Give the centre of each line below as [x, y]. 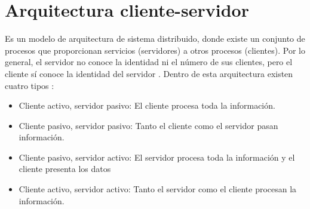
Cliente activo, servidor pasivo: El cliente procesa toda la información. [147, 105]
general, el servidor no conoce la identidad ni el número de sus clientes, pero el [149, 62]
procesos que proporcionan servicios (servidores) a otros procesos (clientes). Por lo [155, 50]
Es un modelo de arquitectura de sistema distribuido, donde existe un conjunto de [155, 39]
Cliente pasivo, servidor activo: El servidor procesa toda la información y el [157, 157]
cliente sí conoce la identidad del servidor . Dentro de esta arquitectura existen [149, 73]
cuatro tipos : [30, 85]
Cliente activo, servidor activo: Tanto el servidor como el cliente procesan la [158, 189]
